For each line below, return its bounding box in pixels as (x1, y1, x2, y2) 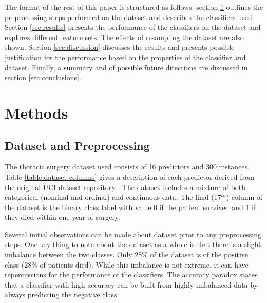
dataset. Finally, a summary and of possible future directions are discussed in (5, 62, 248, 72)
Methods (5, 102, 68, 123)
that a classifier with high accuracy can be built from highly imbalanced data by (5, 279, 258, 290)
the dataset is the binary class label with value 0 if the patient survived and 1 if (5, 201, 256, 212)
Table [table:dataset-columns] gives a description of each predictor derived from (5, 171, 255, 182)
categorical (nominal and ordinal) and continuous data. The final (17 (5, 192, 221, 202)
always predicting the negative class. (5, 289, 119, 300)
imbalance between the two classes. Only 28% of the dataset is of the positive (5, 249, 249, 260)
